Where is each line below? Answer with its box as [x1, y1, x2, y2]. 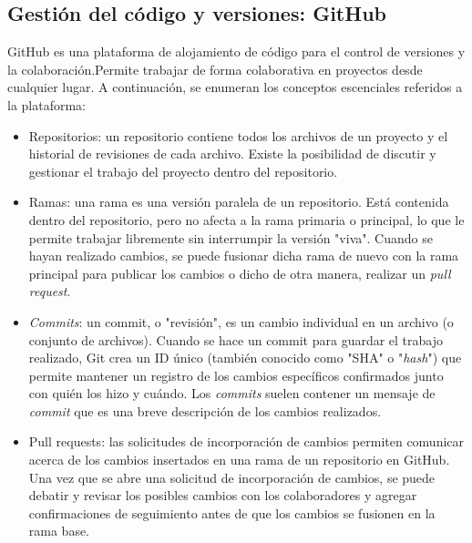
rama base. [28, 521, 90, 540]
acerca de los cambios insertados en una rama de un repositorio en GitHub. [28, 450, 450, 469]
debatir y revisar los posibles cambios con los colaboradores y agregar [28, 486, 417, 505]
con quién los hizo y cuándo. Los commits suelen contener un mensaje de [28, 384, 436, 403]
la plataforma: [7, 95, 87, 114]
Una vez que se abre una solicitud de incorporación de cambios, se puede [28, 467, 436, 487]
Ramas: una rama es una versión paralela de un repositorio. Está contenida [28, 192, 449, 211]
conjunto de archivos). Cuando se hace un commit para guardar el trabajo [28, 330, 443, 349]
